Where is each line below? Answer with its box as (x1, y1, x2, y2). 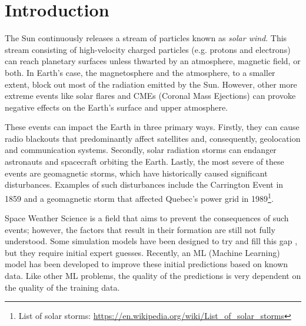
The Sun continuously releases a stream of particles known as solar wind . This (5, 32, 287, 44)
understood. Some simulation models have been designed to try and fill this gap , (5, 235, 298, 247)
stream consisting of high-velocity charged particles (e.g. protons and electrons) (5, 43, 291, 55)
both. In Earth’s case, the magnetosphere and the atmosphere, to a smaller (5, 66, 275, 78)
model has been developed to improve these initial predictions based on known (5, 258, 288, 270)
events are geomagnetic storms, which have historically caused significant (5, 167, 268, 179)
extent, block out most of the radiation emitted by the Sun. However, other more (5, 78, 297, 90)
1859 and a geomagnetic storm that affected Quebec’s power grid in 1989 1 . (5, 190, 274, 204)
